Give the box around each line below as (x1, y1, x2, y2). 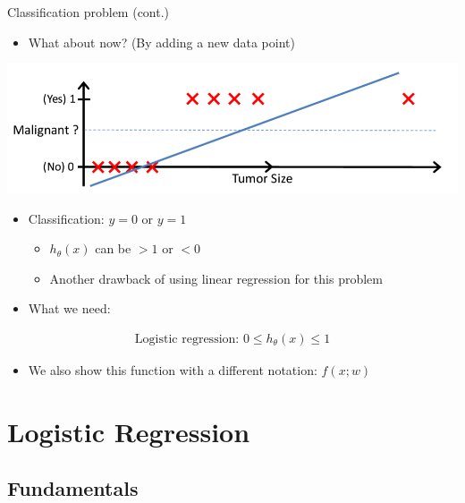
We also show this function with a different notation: (28, 361, 317, 379)
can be (95, 239, 131, 258)
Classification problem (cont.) (7, 3, 170, 21)
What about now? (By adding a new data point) (28, 32, 295, 51)
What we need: (28, 299, 111, 318)
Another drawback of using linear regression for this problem (49, 269, 383, 287)
